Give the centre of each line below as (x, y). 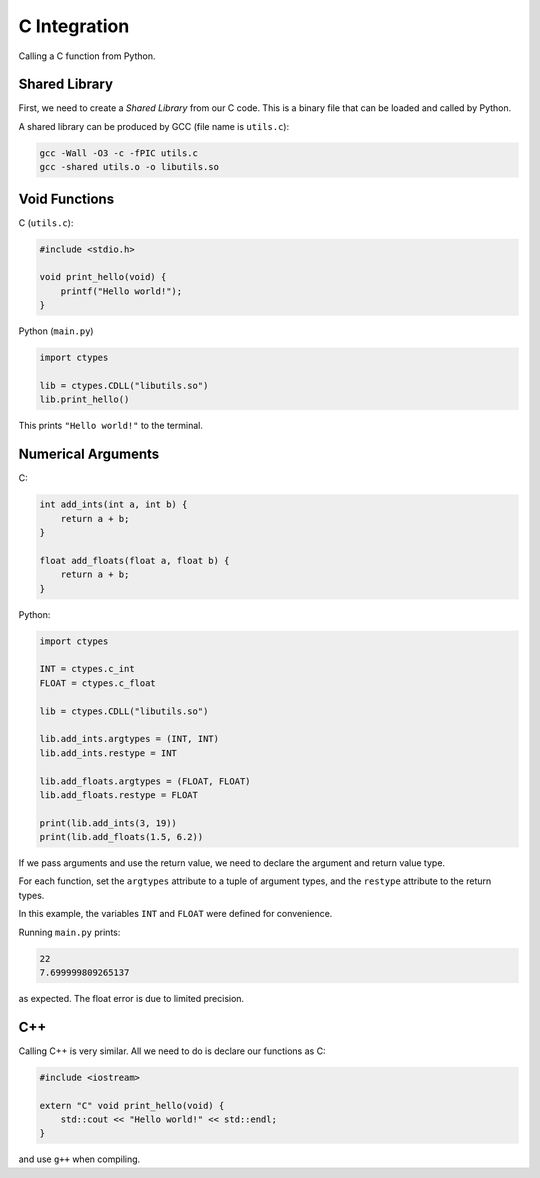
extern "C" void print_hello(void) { (132, 1105)
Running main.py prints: (69, 932)
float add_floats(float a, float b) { (134, 560)
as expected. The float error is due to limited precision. (131, 998)
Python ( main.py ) (56, 331)
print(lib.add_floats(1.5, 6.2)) (121, 837)
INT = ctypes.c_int (87, 669)
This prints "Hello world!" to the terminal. (111, 426)
